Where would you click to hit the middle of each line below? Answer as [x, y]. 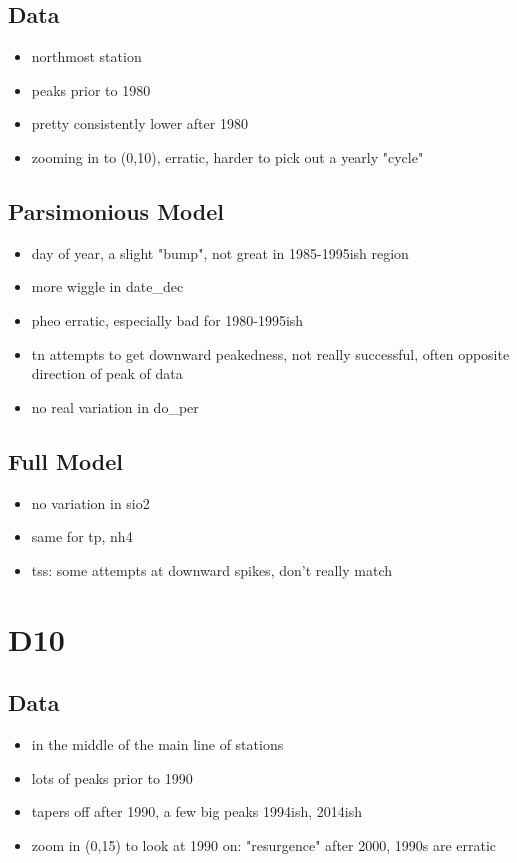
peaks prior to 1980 [91, 89]
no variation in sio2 [90, 502]
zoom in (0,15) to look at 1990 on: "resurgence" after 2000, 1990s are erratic [264, 844]
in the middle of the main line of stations [157, 743]
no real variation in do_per [115, 406]
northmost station [86, 56]
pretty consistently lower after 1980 [139, 123]
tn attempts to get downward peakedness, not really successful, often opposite [270, 353]
